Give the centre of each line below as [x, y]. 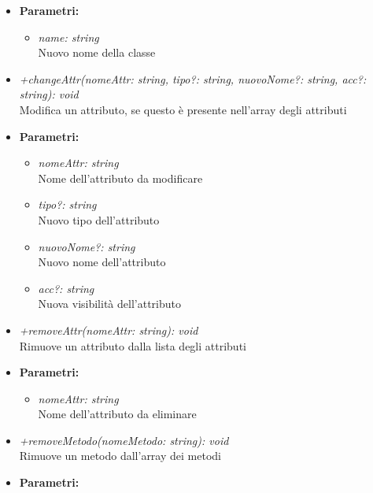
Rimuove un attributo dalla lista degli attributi [133, 345]
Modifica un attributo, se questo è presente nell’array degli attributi [183, 109]
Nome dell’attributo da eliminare [117, 414]
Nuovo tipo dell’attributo [99, 219]
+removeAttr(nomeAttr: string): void [109, 330]
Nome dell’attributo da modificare [120, 178]
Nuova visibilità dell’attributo [109, 304]
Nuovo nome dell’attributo [102, 262]
